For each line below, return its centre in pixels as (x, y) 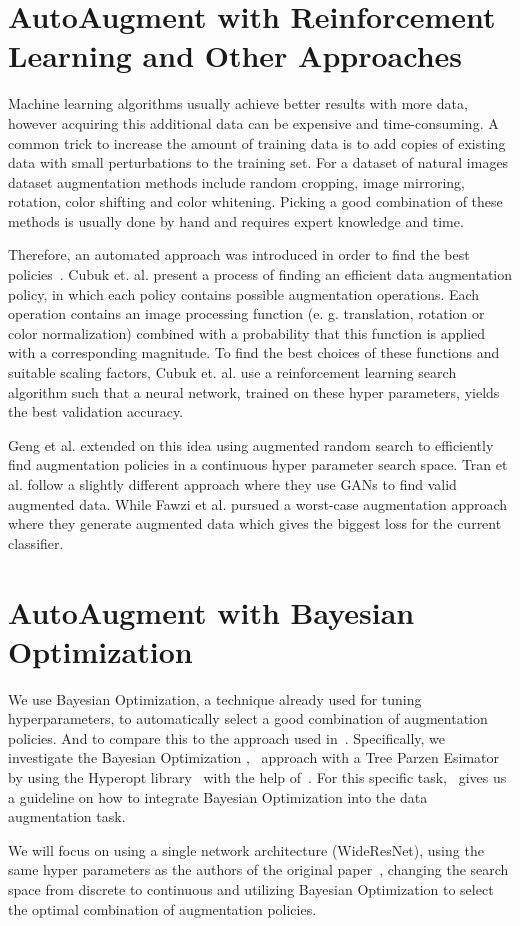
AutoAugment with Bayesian (211, 611)
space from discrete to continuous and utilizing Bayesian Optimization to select (251, 889)
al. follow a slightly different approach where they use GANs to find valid (232, 484)
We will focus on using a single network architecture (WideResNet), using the (246, 849)
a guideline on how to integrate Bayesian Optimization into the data (218, 796)
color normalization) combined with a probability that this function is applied (247, 332)
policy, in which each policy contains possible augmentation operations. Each (244, 293)
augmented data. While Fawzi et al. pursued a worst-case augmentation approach (258, 503)
